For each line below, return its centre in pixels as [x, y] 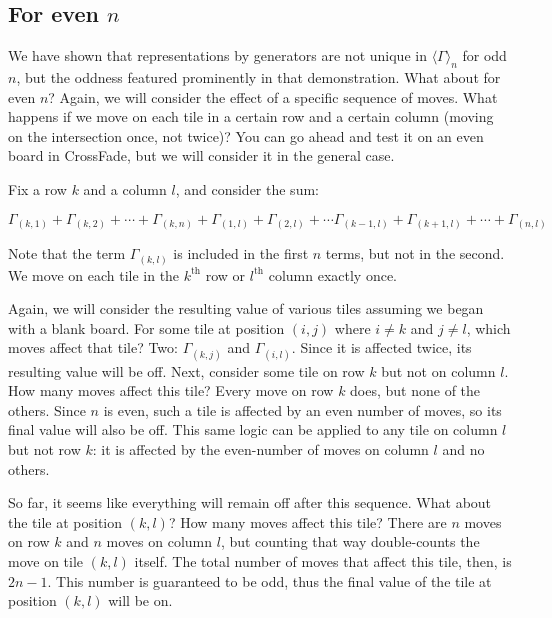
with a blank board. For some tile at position [146, 327]
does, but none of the [415, 390]
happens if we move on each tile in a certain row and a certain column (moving [251, 116]
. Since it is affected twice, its [381, 347]
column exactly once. [333, 274]
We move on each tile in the [94, 274]
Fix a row [37, 188]
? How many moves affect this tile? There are [307, 521]
